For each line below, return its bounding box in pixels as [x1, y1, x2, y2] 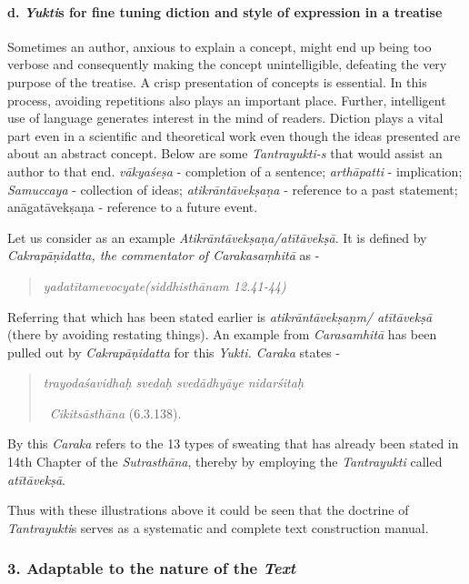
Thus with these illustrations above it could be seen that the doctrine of [7, 500, 409, 519]
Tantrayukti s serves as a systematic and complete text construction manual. [7, 518, 429, 537]
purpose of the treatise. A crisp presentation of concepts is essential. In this [7, 72, 427, 91]
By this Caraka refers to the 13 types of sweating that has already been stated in [7, 434, 459, 453]
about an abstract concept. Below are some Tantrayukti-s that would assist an [7, 144, 443, 163]
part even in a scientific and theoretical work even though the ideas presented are [7, 126, 461, 145]
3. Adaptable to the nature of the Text [7, 557, 296, 579]
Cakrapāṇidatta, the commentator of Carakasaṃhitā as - [7, 246, 320, 265]
